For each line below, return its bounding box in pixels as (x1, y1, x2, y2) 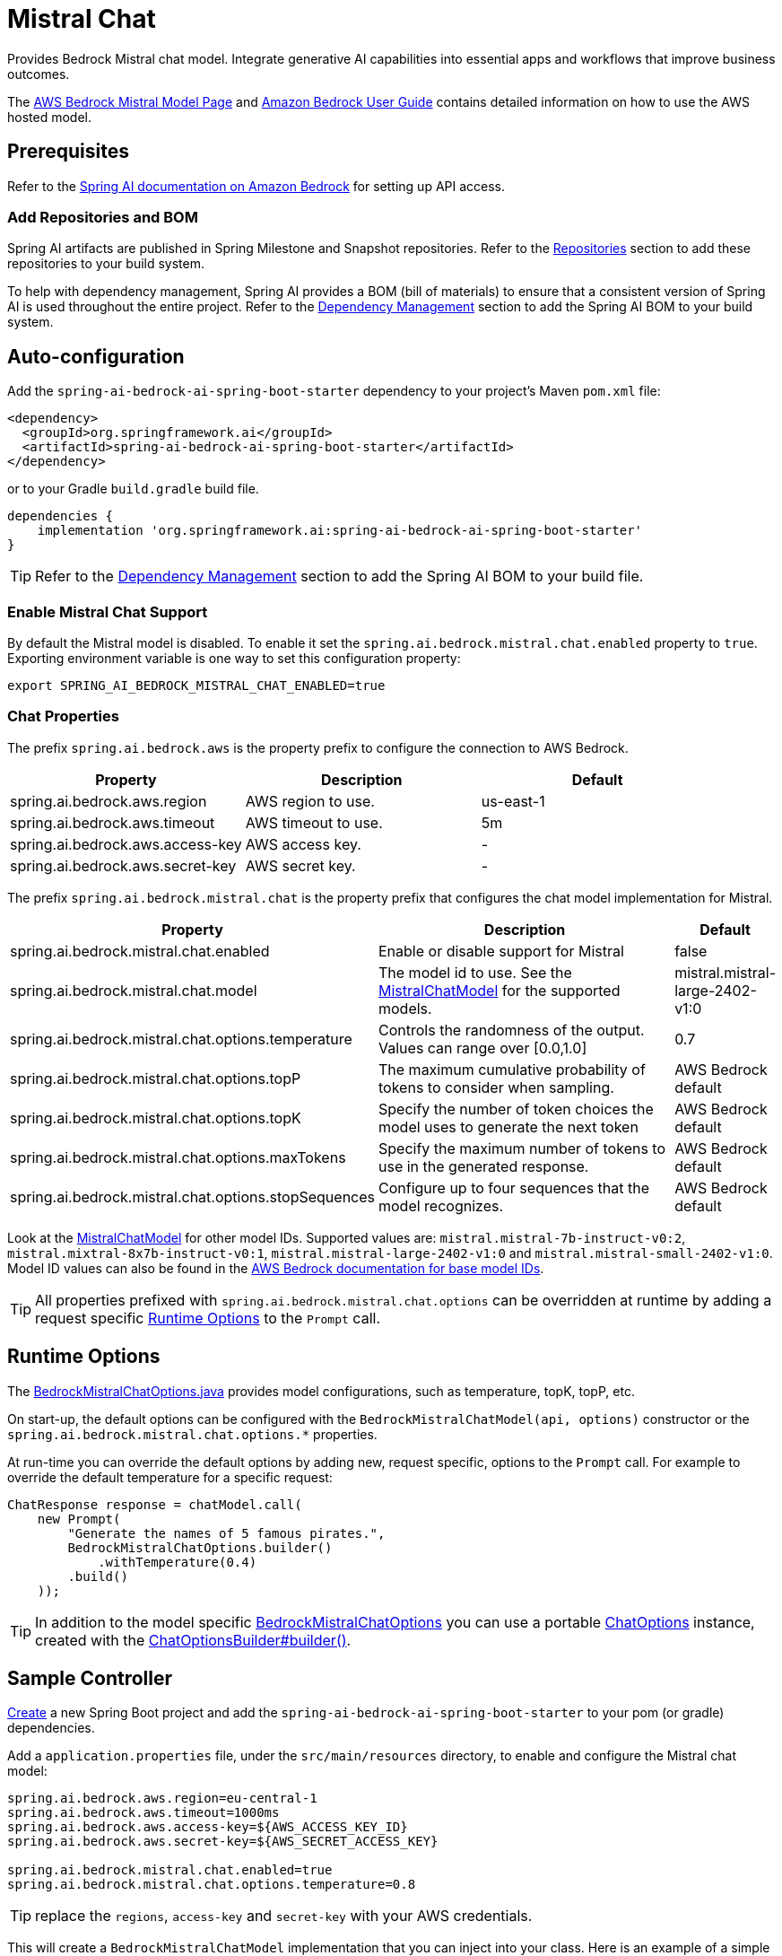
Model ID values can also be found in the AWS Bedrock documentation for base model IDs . (7, 1260, 544, 1276)
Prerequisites (7, 140, 129, 163)
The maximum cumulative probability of (378, 1060, 646, 1078)
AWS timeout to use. (245, 813, 383, 832)
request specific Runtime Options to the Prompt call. (35, 1308, 380, 1327)
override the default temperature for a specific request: (7, 1469, 333, 1485)
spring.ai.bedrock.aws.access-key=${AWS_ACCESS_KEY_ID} (7, 1820, 408, 1835)
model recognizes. (378, 1196, 504, 1215)
